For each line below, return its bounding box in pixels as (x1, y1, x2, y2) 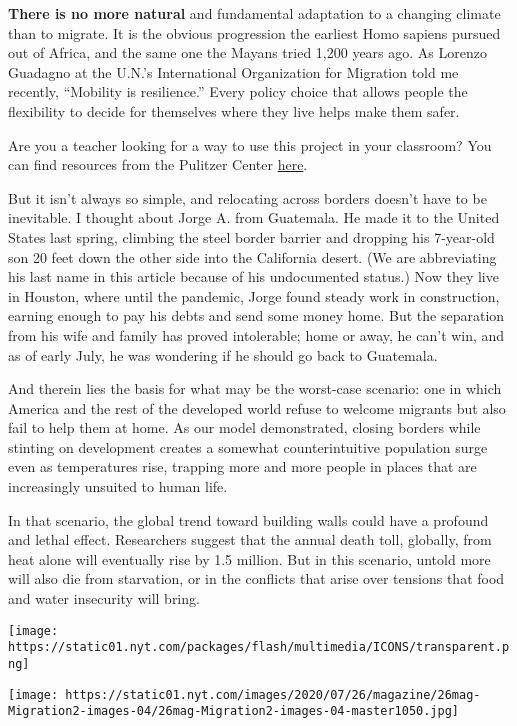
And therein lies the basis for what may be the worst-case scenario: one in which (8, 378, 502, 399)
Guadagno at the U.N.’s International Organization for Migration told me (8, 61, 459, 82)
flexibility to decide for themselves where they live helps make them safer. (8, 100, 460, 121)
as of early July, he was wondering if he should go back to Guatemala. (8, 344, 438, 365)
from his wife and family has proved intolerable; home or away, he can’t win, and (8, 324, 505, 345)
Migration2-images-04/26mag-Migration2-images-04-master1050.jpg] (8, 704, 460, 719)
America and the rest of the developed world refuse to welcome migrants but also (8, 397, 506, 418)
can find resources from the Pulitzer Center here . (8, 154, 308, 175)
